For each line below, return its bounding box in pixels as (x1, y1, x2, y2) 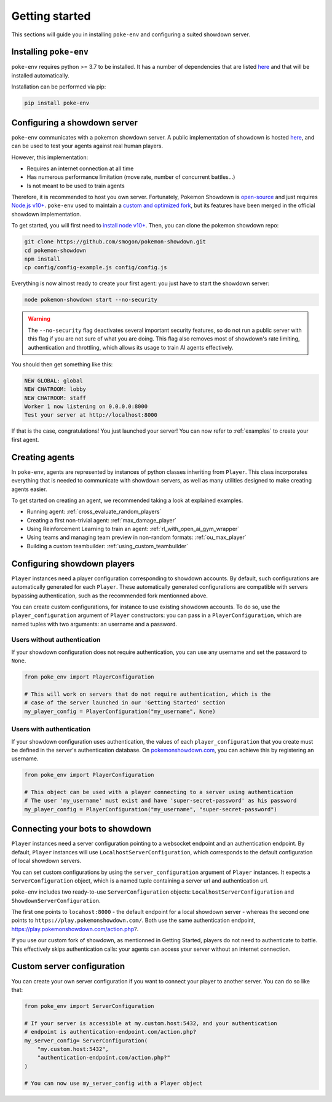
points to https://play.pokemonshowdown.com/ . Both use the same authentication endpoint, (11, 916, 256, 924)
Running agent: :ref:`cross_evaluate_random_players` (26, 508, 162, 516)
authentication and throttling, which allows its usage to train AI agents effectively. (28, 344, 234, 351)
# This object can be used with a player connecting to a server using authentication (24, 789, 294, 796)
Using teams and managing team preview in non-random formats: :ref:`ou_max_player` (26, 533, 247, 541)
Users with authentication (11, 725, 91, 734)
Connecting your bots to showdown (11, 824, 152, 834)
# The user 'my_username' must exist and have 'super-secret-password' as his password (24, 797, 297, 805)
